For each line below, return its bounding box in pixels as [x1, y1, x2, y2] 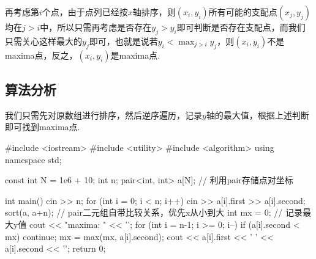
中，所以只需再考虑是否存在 [40, 21, 152, 33]
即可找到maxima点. [5, 120, 80, 133]
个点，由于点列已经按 [42, 5, 128, 18]
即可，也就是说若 [89, 34, 158, 47]
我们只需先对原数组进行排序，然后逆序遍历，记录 [5, 108, 202, 121]
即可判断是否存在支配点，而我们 [176, 21, 306, 33]
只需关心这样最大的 [5, 34, 82, 47]
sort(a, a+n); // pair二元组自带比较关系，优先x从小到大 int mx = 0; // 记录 [5, 206, 303, 219]
